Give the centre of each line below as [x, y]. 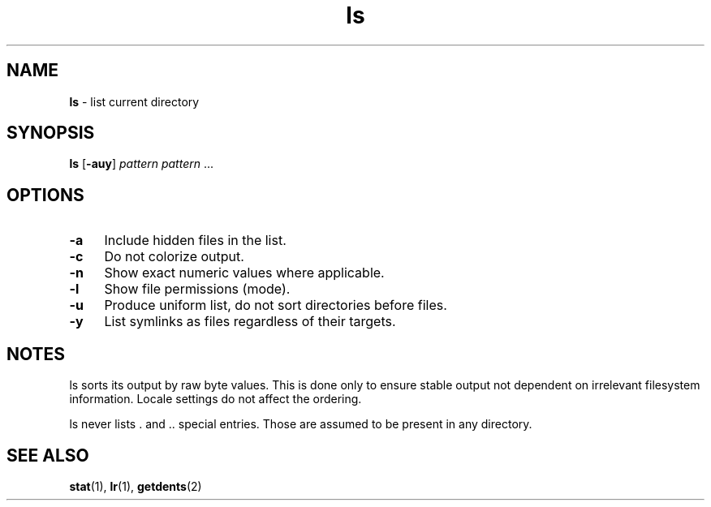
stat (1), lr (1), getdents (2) [136, 486]
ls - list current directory [134, 101]
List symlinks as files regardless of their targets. [250, 322]
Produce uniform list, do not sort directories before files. [276, 305]
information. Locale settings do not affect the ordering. [215, 399]
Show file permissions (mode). [197, 289]
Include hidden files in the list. [195, 241]
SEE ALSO [48, 455]
